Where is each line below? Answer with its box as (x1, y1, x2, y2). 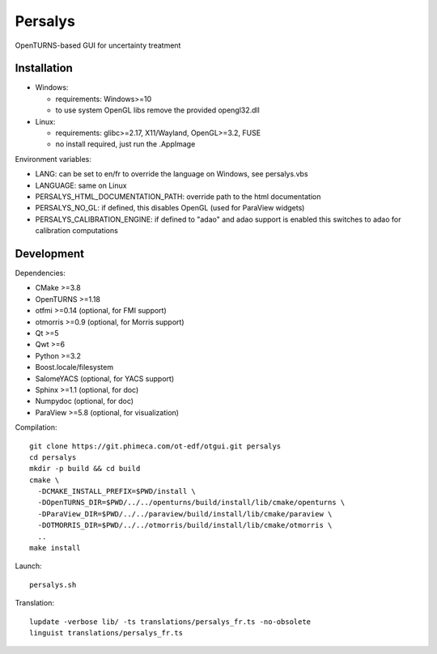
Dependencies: (15, 268, 66, 278)
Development (15, 247, 85, 261)
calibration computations (35, 226, 119, 236)
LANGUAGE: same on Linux (35, 180, 127, 190)
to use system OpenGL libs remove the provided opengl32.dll (55, 105, 261, 115)
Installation (15, 62, 73, 75)
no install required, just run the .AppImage (55, 139, 196, 149)
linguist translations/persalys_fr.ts (29, 628, 184, 637)
